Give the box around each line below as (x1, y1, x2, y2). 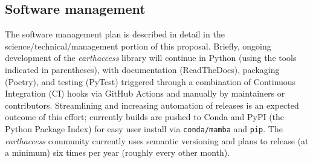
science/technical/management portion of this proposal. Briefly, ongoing (5, 39, 271, 52)
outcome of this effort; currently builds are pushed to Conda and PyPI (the (5, 110, 285, 123)
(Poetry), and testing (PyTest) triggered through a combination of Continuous (5, 75, 296, 88)
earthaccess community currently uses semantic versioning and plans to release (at (5, 134, 309, 147)
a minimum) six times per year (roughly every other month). (5, 146, 230, 159)
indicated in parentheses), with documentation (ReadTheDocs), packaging (5, 63, 280, 75)
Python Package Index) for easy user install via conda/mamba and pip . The (5, 122, 283, 135)
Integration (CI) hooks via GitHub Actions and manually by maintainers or (5, 87, 285, 100)
